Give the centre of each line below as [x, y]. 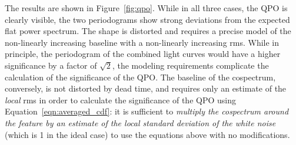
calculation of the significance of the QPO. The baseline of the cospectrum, [140, 77]
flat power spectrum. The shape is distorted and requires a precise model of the [148, 31]
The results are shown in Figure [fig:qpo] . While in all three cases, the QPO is [146, 8]
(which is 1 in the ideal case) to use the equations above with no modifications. [147, 134]
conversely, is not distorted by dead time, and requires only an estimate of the [146, 88]
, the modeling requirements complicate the [190, 65]
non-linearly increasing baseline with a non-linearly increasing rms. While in [142, 42]
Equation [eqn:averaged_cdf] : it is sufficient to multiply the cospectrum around [147, 111]
